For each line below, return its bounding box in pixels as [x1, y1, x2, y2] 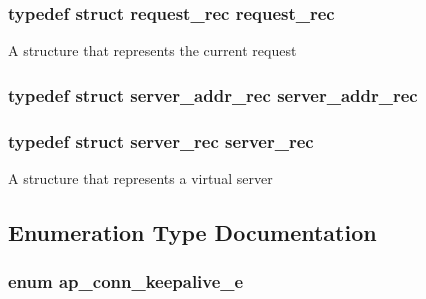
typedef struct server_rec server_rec [8, 128, 314, 153]
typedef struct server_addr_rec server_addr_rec [8, 82, 418, 107]
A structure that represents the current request [8, 40, 297, 61]
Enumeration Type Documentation [8, 216, 377, 247]
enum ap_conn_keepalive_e [8, 269, 244, 294]
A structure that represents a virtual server [8, 167, 273, 188]
